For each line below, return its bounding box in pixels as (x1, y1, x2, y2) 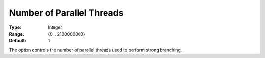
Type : (9, 24, 22, 30)
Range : (9, 31, 24, 37)
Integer (48, 24, 62, 30)
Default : (9, 38, 26, 44)
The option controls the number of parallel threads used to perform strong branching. (9, 47, 182, 53)
